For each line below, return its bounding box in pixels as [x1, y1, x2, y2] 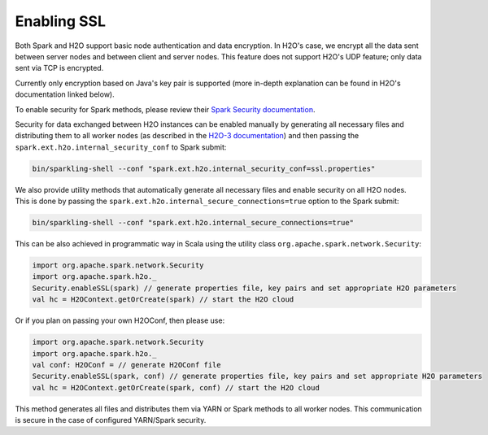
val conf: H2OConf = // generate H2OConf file [32, 360, 221, 369]
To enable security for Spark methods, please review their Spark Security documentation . [15, 104, 316, 114]
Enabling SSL [15, 12, 106, 30]
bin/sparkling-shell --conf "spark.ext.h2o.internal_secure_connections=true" [32, 218, 354, 228]
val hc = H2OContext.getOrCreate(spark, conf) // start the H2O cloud [32, 383, 320, 392]
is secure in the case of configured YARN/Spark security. [15, 415, 207, 425]
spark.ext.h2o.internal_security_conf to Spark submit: [15, 142, 227, 152]
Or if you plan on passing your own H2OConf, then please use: [15, 315, 225, 325]
